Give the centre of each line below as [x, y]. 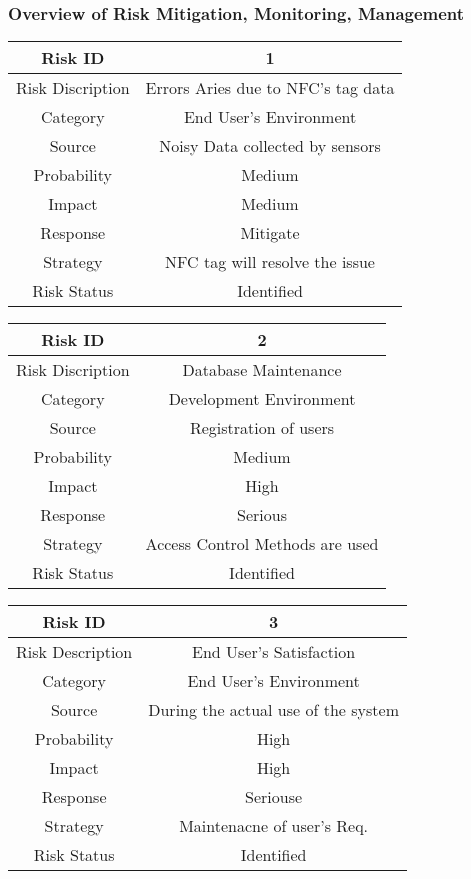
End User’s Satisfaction [274, 652]
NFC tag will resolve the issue [270, 262]
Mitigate [270, 233]
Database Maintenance [262, 370]
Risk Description [74, 652]
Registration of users [262, 428]
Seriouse [274, 797]
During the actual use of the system [273, 710]
